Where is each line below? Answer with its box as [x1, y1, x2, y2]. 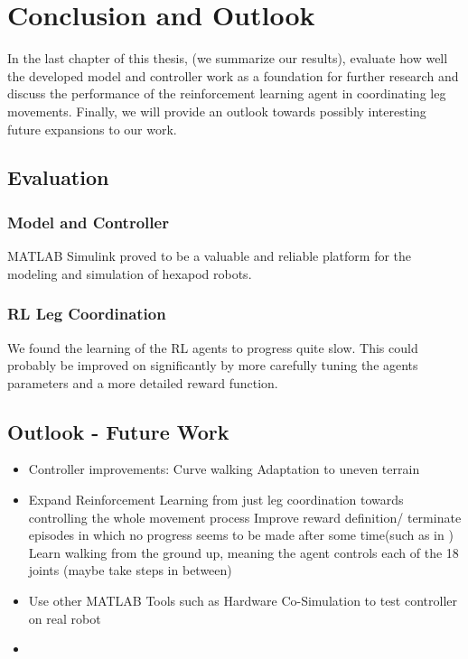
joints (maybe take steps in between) [28, 561, 232, 580]
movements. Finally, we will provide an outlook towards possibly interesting [7, 101, 426, 120]
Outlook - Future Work [7, 417, 229, 445]
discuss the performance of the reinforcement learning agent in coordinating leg [7, 84, 446, 103]
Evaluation [7, 163, 109, 191]
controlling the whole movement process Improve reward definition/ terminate [28, 507, 462, 526]
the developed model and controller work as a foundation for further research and [7, 66, 459, 85]
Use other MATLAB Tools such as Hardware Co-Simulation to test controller [28, 591, 458, 610]
